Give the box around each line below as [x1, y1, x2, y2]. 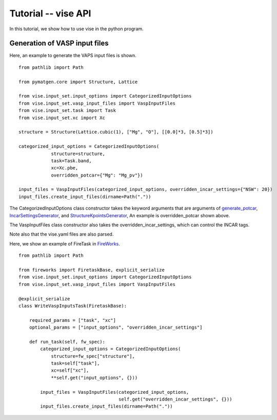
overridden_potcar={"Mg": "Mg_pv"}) [51, 172, 143, 178]
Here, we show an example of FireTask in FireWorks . [9, 240, 120, 246]
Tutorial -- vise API [9, 8, 91, 19]
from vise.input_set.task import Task [18, 108, 116, 113]
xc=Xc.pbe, [51, 165, 78, 171]
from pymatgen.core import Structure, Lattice [18, 79, 138, 85]
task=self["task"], [51, 360, 100, 367]
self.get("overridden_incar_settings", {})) [118, 396, 232, 403]
